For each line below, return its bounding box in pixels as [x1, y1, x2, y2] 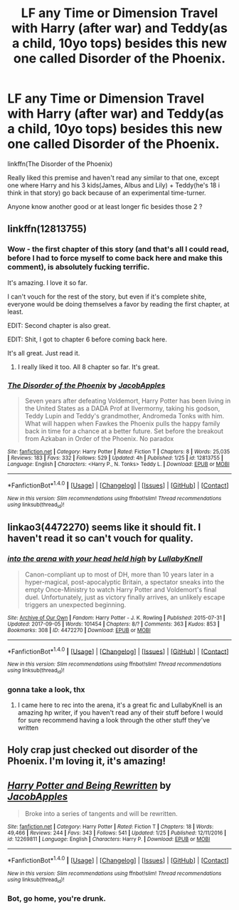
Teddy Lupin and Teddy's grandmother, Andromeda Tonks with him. [24, 411, 225, 420]
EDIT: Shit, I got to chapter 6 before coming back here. [7, 335, 167, 343]
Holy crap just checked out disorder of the [7, 744, 198, 756]
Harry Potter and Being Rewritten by [7, 779, 172, 792]
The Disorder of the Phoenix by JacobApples [7, 380, 166, 390]
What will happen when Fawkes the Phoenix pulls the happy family [24, 419, 221, 428]
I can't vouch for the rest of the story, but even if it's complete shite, [7, 292, 207, 301]
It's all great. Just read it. [7, 348, 80, 357]
